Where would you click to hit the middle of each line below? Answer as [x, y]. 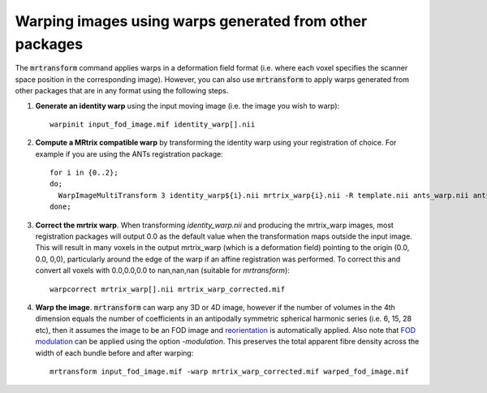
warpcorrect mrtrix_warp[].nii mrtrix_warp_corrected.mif [168, 289]
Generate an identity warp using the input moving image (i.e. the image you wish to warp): [187, 106]
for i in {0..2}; [84, 173]
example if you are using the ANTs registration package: [129, 153]
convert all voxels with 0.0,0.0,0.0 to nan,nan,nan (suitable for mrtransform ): [162, 270]
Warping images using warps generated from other [191, 21]
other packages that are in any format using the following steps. [122, 91]
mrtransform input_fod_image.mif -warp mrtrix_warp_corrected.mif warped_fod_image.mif [230, 371]
